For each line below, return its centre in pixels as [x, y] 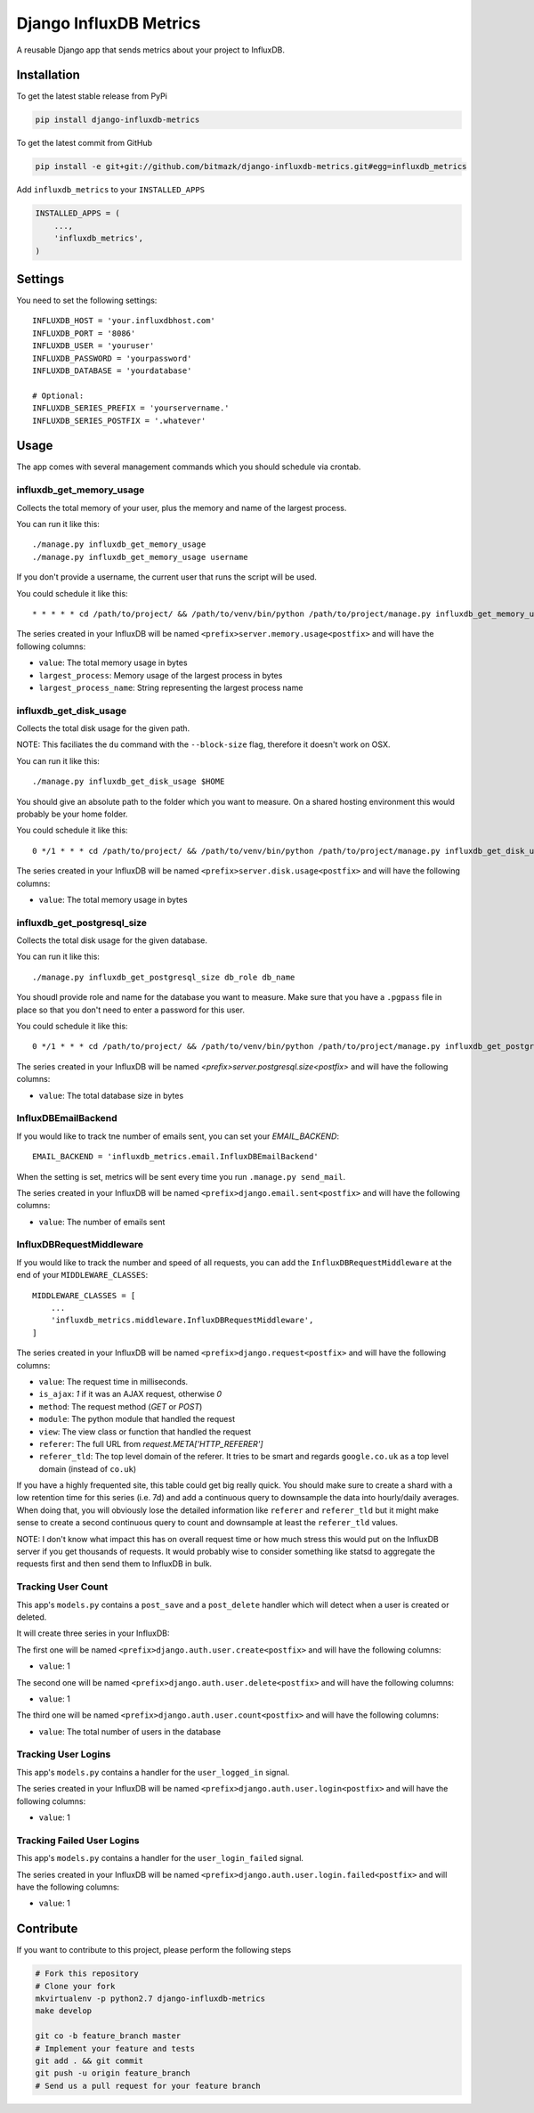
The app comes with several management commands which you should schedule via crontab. [189, 467]
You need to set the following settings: [87, 301]
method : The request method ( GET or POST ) [121, 1406]
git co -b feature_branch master [108, 2036]
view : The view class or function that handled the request [145, 1431]
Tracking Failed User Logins [78, 1841]
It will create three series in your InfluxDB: [93, 1633]
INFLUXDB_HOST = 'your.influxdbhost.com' [124, 321]
